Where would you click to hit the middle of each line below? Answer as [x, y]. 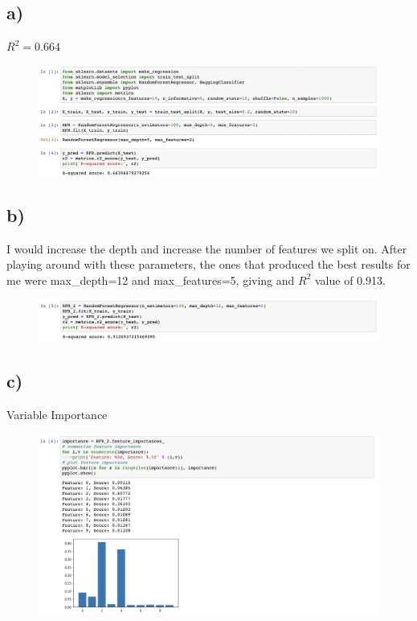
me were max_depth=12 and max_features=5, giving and [151, 280]
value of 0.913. [350, 280]
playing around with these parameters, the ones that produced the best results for [208, 264]
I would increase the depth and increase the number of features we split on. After [207, 248]
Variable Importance [57, 414]
